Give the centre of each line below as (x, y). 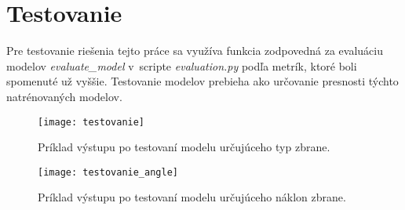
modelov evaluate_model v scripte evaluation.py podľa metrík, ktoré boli (182, 65)
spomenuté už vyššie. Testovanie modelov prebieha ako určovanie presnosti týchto (202, 81)
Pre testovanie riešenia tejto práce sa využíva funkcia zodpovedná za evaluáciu (195, 51)
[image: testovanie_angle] (108, 172)
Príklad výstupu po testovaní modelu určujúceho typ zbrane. (184, 147)
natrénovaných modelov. (64, 96)
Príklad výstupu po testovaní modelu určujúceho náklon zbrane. (192, 197)
